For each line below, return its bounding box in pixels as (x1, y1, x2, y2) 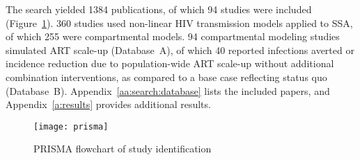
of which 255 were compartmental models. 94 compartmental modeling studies (6, 29, 340, 44)
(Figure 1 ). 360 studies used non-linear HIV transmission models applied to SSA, (6, 15, 353, 30)
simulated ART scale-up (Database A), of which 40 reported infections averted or (6, 42, 354, 57)
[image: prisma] (33, 121, 109, 132)
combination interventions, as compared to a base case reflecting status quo (6, 69, 327, 84)
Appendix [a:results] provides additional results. (6, 97, 211, 112)
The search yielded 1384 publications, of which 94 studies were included (6, 2, 312, 16)
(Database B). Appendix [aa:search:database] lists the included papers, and (6, 83, 330, 98)
